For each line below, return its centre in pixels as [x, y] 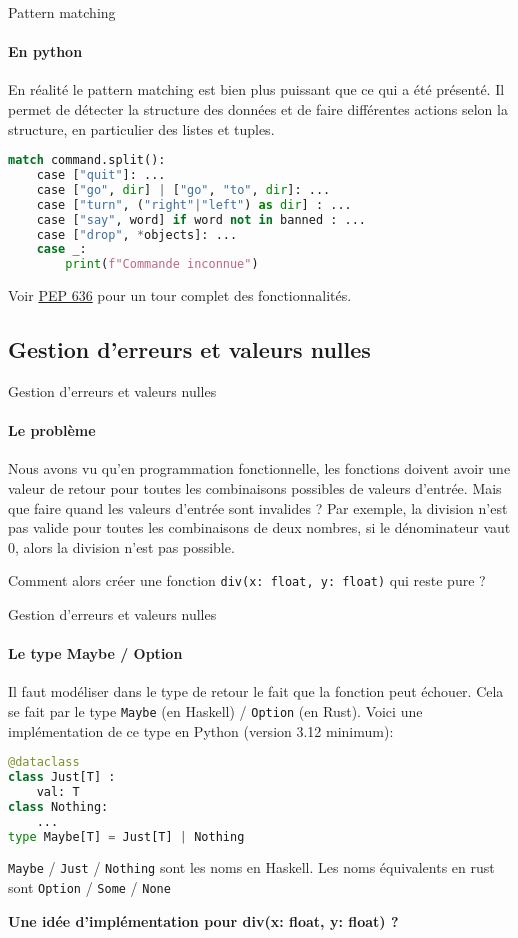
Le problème [52, 430]
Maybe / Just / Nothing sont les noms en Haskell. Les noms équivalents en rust [251, 867]
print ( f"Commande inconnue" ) [162, 264]
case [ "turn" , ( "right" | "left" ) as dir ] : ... [194, 204]
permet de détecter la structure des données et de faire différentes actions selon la [258, 108]
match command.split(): [87, 160]
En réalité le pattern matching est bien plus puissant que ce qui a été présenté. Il [256, 89]
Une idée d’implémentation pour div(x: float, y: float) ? [203, 920]
